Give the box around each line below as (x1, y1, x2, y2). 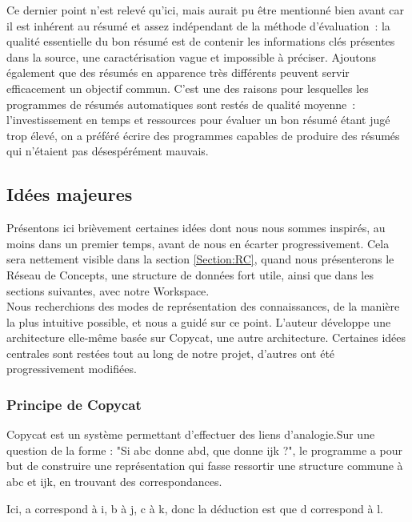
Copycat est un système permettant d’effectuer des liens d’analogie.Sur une (6, 426, 375, 443)
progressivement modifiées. (6, 360, 137, 377)
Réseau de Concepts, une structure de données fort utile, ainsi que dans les (6, 266, 374, 283)
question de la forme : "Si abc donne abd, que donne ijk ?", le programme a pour (6, 441, 402, 458)
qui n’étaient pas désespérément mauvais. (6, 143, 209, 159)
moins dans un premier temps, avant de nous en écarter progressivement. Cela (6, 235, 390, 251)
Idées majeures (6, 182, 133, 207)
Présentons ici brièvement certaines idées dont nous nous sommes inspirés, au (6, 219, 386, 236)
